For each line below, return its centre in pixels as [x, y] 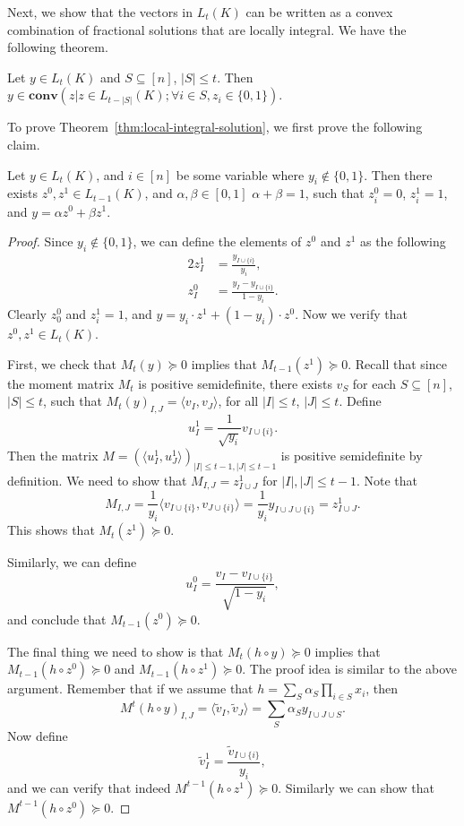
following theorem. [58, 47]
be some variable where [240, 174]
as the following [403, 241]
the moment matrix [61, 383]
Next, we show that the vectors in [100, 12]
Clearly [27, 314]
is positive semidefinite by [352, 455]
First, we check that [62, 363]
